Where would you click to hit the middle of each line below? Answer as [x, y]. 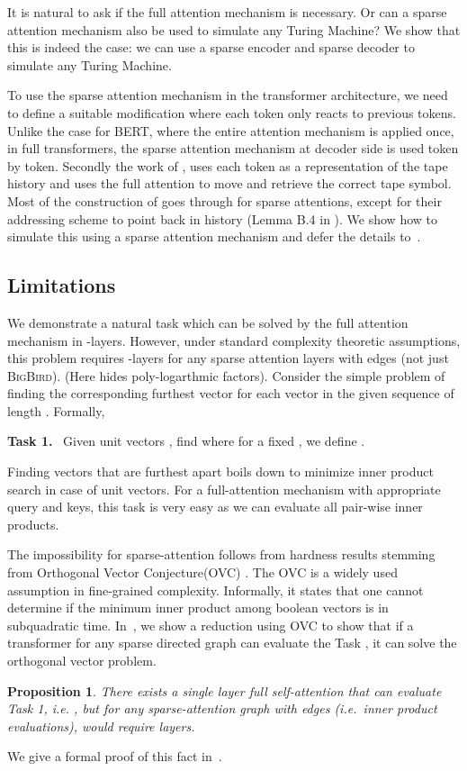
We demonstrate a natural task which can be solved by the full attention [208, 322]
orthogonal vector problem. [82, 661]
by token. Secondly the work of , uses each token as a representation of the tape [228, 165]
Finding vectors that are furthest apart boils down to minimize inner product [220, 472]
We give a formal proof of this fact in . [115, 756]
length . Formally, [56, 410]
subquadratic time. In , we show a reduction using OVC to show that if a [211, 625]
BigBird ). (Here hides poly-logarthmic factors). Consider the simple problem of [226, 375]
